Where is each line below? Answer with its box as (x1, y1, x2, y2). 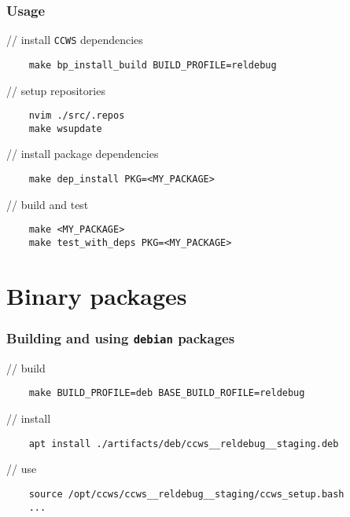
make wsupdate (28, 123, 102, 134)
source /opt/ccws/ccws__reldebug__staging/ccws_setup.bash (28, 488, 344, 500)
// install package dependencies (6, 145, 159, 162)
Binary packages (6, 279, 187, 311)
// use (6, 460, 37, 477)
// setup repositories (6, 82, 105, 98)
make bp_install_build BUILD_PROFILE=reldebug (28, 59, 277, 71)
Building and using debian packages (6, 328, 235, 347)
